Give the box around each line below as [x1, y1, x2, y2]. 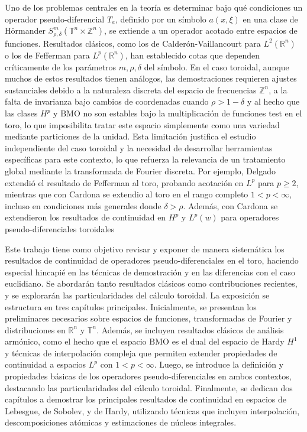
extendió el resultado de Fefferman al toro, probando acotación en [5, 176, 244, 189]
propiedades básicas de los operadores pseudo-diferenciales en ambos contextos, [5, 370, 292, 382]
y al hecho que [247, 95, 300, 108]
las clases [5, 107, 38, 119]
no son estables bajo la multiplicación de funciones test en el [83, 107, 302, 119]
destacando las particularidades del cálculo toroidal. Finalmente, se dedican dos [5, 381, 293, 394]
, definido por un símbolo [115, 12, 206, 25]
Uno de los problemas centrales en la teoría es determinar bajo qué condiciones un [5, 1, 303, 13]
